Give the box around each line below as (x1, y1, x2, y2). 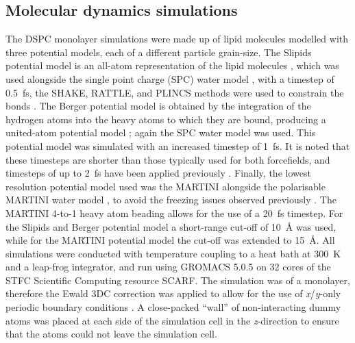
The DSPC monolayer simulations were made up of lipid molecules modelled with (5, 31, 349, 46)
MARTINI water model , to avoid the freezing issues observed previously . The (5, 192, 336, 207)
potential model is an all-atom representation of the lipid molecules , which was (5, 58, 339, 73)
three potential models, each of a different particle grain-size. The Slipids (5, 45, 312, 59)
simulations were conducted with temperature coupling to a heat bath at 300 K (5, 246, 341, 260)
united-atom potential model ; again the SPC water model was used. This (5, 125, 316, 140)
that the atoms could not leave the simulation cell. (5, 327, 217, 341)
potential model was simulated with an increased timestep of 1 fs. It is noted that (5, 138, 350, 153)
